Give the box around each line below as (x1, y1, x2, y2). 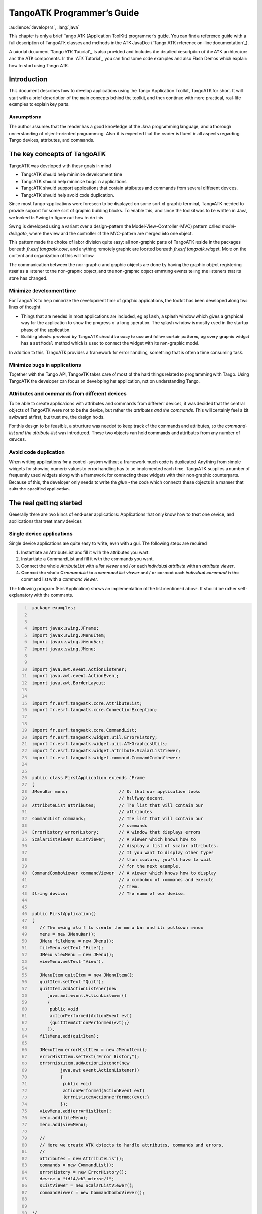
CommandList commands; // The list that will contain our (32, 816, 204, 822)
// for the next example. (119, 863, 180, 869)
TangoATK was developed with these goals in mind (9, 163, 111, 169)
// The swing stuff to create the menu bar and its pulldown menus (39, 925, 204, 930)
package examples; (32, 605, 76, 611)
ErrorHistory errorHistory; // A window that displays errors (32, 829, 201, 835)
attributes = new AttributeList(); (39, 1156, 125, 1161)
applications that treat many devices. (9, 518, 83, 524)
